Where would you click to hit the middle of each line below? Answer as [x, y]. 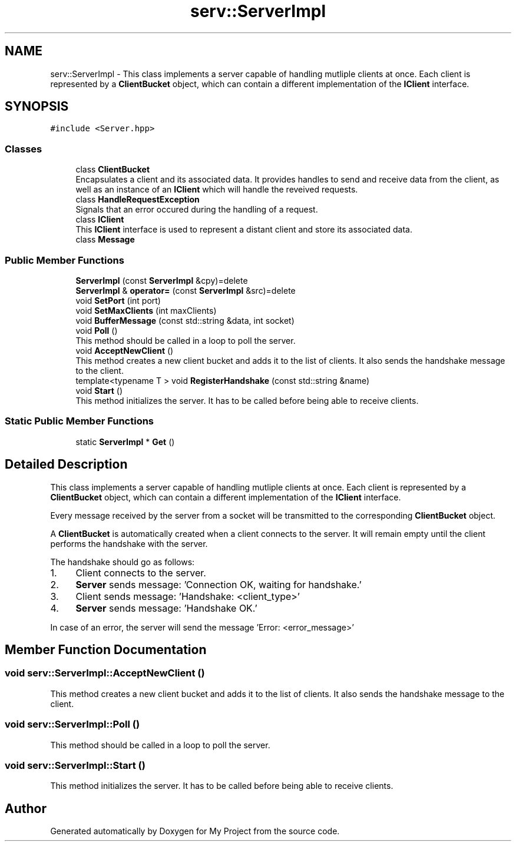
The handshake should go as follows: [123, 562]
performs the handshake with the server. [129, 543]
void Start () [99, 390]
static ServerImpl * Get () [125, 442]
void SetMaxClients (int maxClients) [146, 310]
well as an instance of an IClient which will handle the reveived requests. [217, 190]
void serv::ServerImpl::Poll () [72, 724]
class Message [105, 240]
